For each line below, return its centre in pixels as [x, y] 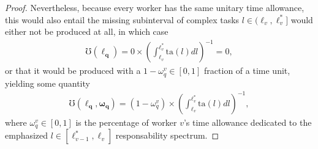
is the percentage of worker [126, 122]
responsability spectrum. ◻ [167, 135]
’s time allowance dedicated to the [248, 122]
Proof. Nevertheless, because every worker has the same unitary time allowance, [155, 7]
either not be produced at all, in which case [87, 31]
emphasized [27, 135]
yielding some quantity [47, 83]
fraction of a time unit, [247, 71]
